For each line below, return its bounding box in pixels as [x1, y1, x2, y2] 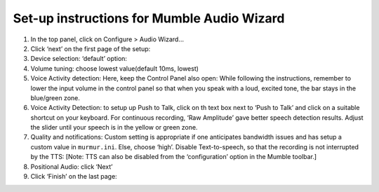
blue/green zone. [30, 93, 80, 102]
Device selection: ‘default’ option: [30, 55, 128, 63]
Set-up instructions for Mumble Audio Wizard [13, 11, 285, 26]
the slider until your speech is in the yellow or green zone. [30, 123, 198, 132]
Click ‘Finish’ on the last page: [30, 172, 117, 181]
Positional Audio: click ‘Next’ [30, 162, 113, 171]
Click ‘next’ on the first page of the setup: [30, 44, 151, 53]
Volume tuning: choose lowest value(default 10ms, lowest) [30, 64, 199, 73]
